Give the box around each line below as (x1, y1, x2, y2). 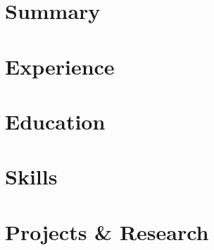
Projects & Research (5, 217, 209, 246)
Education (5, 106, 106, 135)
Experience (5, 51, 115, 80)
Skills (5, 162, 58, 191)
